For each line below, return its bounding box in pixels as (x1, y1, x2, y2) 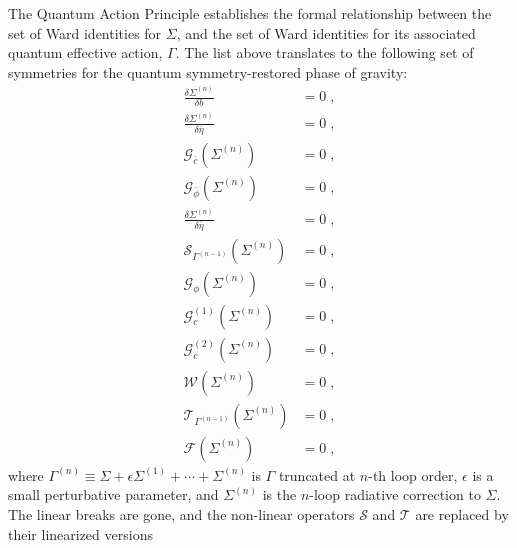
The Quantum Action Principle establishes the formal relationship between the (8, 3, 492, 23)
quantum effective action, (8, 42, 163, 63)
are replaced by (415, 504, 509, 524)
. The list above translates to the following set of (175, 42, 474, 63)
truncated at (278, 464, 356, 485)
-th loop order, (368, 464, 458, 485)
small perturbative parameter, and (8, 484, 219, 505)
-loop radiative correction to (309, 484, 481, 505)
